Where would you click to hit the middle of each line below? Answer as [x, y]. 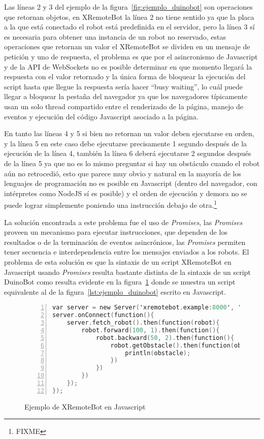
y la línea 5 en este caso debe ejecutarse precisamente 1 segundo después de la [126, 143]
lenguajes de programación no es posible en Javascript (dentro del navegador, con [131, 183]
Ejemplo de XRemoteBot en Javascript [85, 406]
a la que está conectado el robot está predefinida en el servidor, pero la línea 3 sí [129, 27]
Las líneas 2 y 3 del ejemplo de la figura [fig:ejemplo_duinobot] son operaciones [128, 7]
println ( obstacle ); [158, 353]
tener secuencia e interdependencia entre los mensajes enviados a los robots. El [127, 252]
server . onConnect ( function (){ [103, 315]
